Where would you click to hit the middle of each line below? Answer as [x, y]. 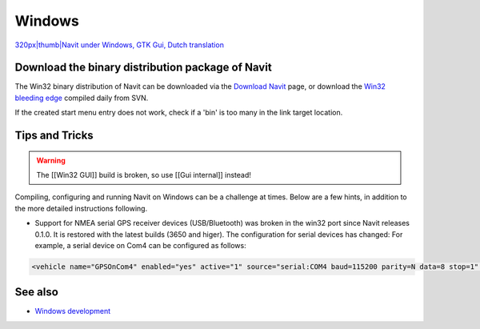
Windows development [73, 311]
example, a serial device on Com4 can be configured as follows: [141, 245]
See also [37, 292]
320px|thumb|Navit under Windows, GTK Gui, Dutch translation [119, 45]
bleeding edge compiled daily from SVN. [82, 98]
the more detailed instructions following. [81, 208]
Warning [51, 160]
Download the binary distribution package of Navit [143, 68]
